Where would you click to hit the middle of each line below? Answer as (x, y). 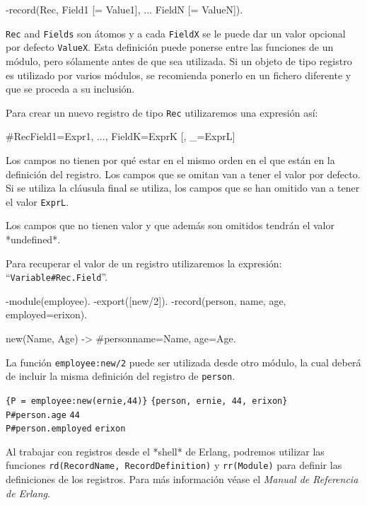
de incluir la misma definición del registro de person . (121, 376)
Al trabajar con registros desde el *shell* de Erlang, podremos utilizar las (165, 451)
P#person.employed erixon (66, 429)
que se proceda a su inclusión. (70, 89)
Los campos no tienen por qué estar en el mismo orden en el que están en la (170, 159)
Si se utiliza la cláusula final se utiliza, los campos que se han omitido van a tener (183, 188)
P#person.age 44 (43, 415)
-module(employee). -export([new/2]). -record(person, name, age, (146, 300)
